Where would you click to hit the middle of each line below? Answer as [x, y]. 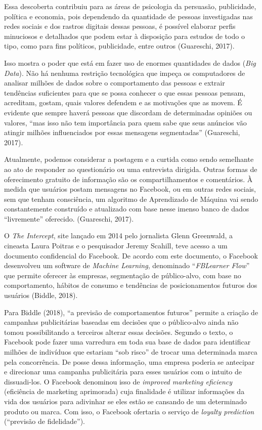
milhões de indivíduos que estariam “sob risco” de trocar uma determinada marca [131, 352]
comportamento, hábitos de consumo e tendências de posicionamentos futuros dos [131, 285]
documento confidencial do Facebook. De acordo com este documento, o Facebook [131, 255]
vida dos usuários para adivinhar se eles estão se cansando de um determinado [125, 401]
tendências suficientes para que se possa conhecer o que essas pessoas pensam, [125, 92]
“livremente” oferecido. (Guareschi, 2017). [69, 218]
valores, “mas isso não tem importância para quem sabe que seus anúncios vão [125, 122]
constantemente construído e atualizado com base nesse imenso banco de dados [127, 209]
